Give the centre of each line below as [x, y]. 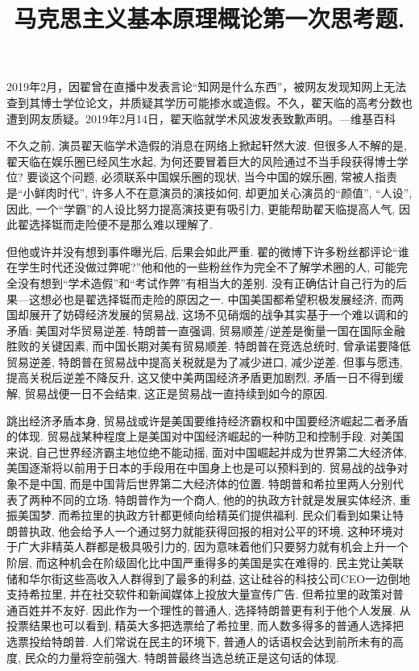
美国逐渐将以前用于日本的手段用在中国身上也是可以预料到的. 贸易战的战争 [202, 468]
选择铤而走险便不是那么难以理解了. [120, 224]
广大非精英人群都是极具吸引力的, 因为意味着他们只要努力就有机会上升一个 [213, 547]
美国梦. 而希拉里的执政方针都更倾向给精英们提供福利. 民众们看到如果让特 [211, 515]
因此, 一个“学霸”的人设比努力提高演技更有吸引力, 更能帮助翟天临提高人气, [201, 208]
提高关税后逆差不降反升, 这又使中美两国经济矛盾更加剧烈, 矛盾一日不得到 [200, 377]
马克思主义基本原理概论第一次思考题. [209, 18]
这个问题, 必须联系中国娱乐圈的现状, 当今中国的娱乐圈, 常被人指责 [223, 177]
